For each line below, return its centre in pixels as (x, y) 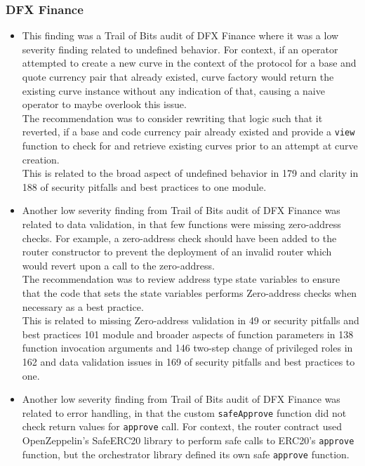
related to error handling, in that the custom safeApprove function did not (184, 412)
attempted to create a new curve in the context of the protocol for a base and (189, 63)
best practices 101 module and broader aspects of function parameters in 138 (188, 334)
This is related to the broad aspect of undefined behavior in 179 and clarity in (190, 173)
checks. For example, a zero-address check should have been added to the (179, 238)
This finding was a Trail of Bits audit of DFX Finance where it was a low (180, 35)
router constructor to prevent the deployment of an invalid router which (177, 252)
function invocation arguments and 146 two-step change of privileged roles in (187, 348)
